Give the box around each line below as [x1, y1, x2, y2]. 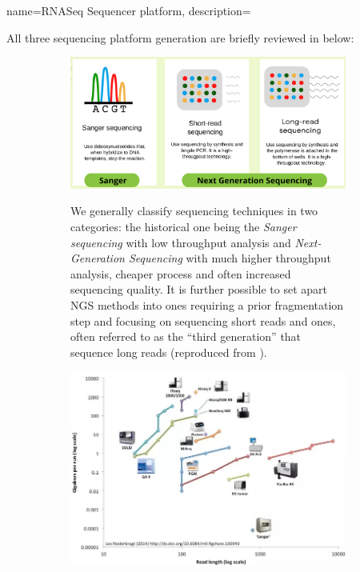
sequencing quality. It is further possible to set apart [70, 281, 327, 298]
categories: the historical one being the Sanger [70, 218, 297, 234]
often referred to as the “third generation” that [70, 328, 302, 345]
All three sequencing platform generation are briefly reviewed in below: [6, 29, 354, 46]
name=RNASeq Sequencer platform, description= [6, 2, 251, 18]
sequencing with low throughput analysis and [70, 234, 291, 250]
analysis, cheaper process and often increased [70, 265, 291, 282]
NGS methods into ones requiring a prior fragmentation [70, 296, 344, 313]
